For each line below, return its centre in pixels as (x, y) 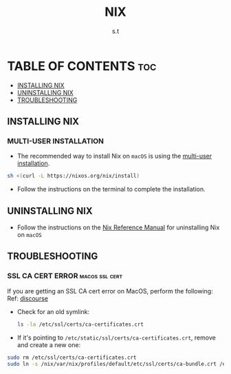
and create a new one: (49, 344)
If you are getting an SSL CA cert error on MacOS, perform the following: (110, 291)
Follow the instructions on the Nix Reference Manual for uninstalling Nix (118, 227)
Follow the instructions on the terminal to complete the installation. (111, 189)
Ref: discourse (27, 298)
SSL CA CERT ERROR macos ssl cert (65, 276)
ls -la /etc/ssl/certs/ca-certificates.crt (80, 324)
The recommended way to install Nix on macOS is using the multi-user (114, 156)
